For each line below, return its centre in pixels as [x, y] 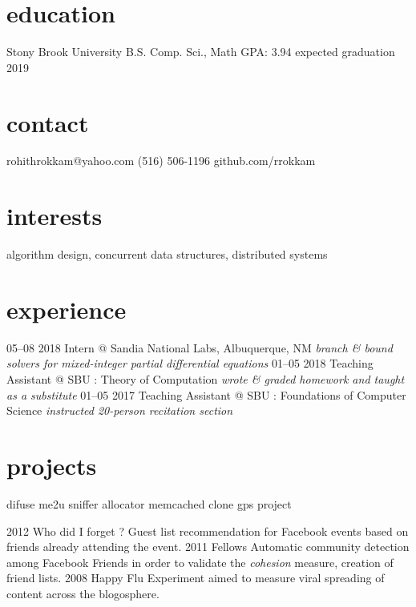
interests [55, 216]
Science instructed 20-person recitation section [120, 410]
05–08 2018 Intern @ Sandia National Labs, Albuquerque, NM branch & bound [200, 347]
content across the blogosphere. [83, 593]
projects [52, 466]
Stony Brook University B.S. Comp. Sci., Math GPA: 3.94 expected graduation [201, 52]
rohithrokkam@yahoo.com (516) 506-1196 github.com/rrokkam [161, 161]
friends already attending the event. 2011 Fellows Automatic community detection [208, 547]
